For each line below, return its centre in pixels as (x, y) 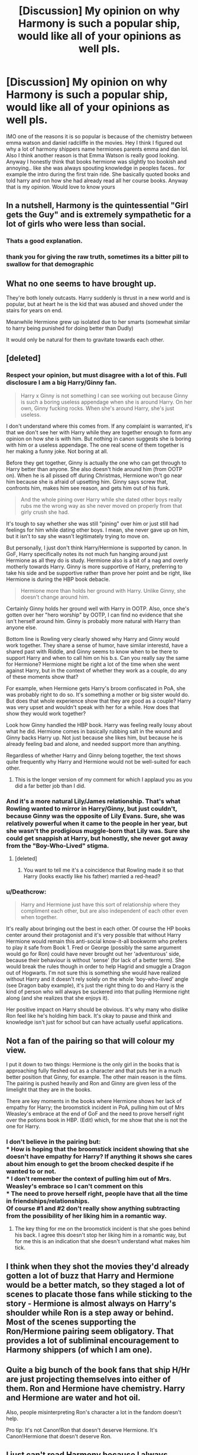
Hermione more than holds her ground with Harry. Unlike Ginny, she (103, 590)
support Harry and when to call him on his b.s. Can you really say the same (98, 657)
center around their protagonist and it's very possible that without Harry (94, 935)
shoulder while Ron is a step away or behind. (90, 1313)
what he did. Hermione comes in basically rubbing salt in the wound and (94, 731)
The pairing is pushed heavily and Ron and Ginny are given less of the (91, 1084)
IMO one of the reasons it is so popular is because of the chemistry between (99, 136)
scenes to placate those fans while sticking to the (99, 1294)
